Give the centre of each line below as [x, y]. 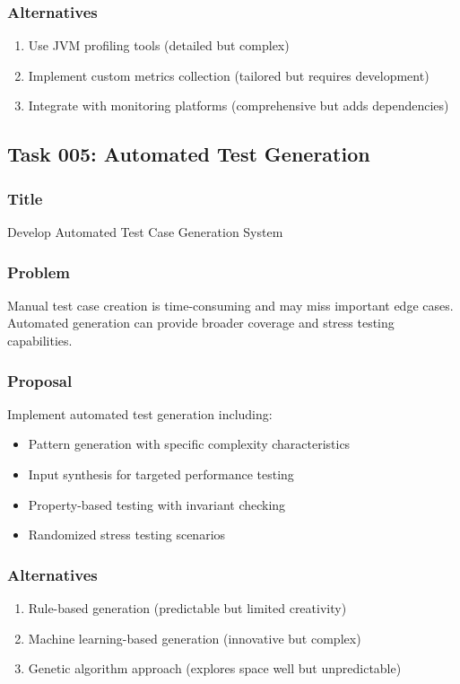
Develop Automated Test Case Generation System [145, 232]
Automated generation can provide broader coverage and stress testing [201, 323]
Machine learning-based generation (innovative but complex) [195, 638]
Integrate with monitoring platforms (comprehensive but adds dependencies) [239, 105]
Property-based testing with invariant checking [157, 504]
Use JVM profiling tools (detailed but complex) [159, 45]
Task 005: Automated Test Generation [189, 154]
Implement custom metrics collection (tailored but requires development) [229, 75]
